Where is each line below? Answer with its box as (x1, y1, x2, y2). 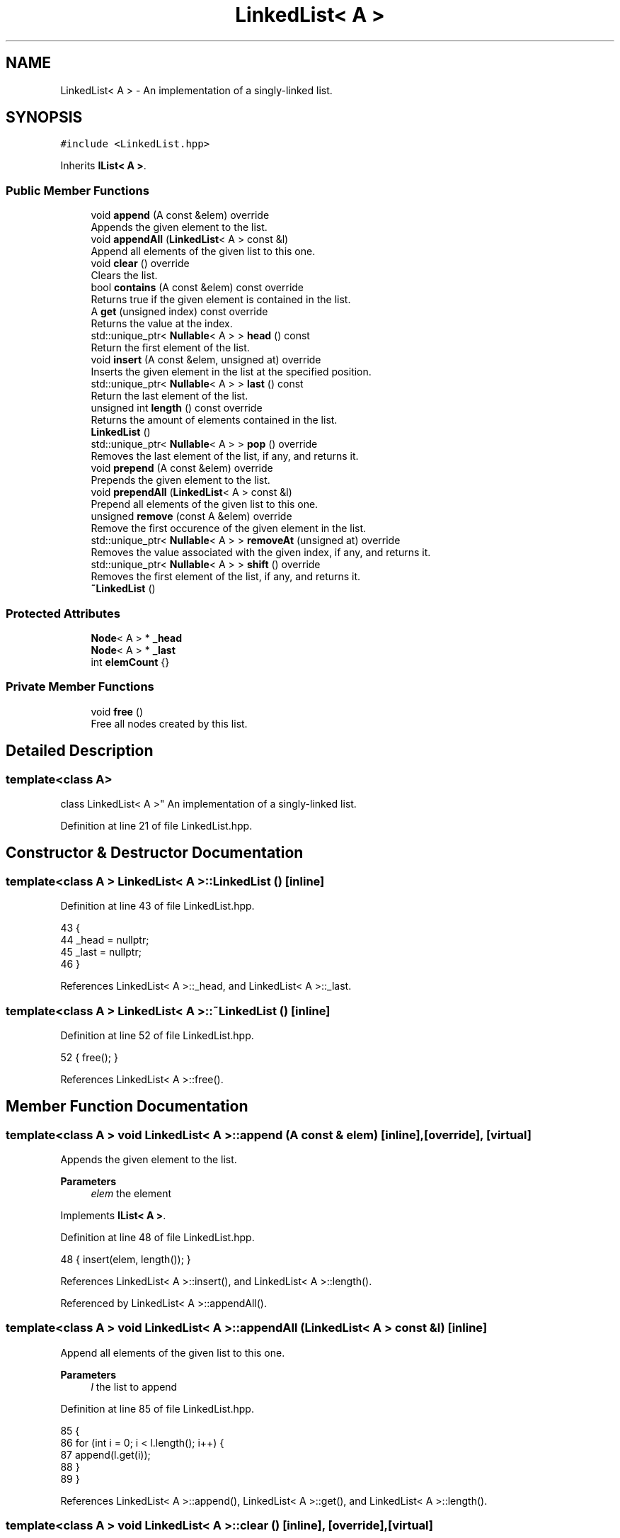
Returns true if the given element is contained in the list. (91, 293, 351, 306)
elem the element (91, 1187, 172, 1200)
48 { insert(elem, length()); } (60, 1253, 191, 1266)
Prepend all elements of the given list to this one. (91, 498, 318, 511)
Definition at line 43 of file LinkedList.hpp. (60, 900, 255, 912)
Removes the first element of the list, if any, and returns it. (91, 570, 361, 583)
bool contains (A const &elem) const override (91, 281, 304, 294)
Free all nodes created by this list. (91, 717, 248, 730)
